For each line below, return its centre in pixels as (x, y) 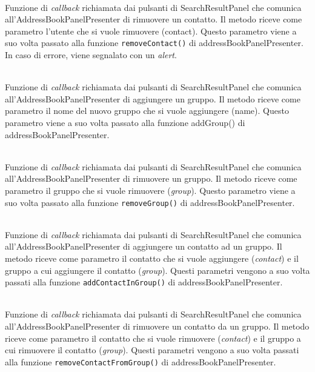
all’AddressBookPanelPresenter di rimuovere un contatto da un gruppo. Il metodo (157, 326)
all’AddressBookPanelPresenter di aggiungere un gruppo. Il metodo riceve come (153, 98)
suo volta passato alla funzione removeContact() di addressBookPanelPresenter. (154, 43)
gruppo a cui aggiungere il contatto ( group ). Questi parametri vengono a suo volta (157, 270)
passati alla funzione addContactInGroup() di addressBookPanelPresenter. (144, 282)
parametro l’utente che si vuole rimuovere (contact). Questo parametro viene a (151, 31)
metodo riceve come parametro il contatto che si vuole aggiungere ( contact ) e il (152, 258)
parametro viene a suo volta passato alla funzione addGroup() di (125, 122)
